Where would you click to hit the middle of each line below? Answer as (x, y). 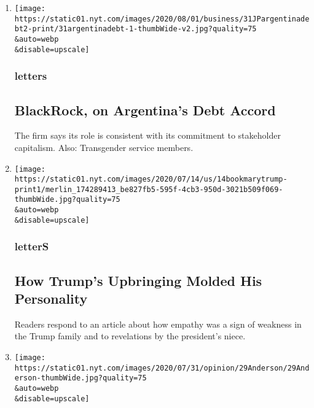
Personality (51, 298)
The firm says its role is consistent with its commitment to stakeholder (147, 135)
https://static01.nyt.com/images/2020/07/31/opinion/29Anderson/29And (162, 368)
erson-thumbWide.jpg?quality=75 (80, 378)
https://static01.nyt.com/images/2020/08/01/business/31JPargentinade (162, 19)
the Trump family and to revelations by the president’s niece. (130, 336)
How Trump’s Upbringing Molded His (138, 280)
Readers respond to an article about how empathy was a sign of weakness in (158, 324)
